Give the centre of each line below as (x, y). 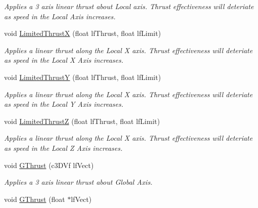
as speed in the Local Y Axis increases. (64, 104)
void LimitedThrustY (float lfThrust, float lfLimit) (83, 77)
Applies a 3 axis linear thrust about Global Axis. (78, 182)
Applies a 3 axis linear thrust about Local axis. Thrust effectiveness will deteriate (129, 6)
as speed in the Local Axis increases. (60, 16)
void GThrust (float (35, 199)
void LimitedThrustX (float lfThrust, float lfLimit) (83, 33)
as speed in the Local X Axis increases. (64, 60)
